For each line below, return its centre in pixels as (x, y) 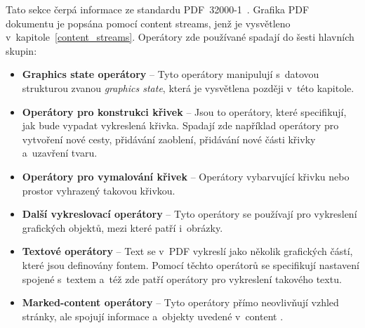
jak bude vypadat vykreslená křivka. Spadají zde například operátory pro (180, 125)
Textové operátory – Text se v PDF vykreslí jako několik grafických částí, (187, 251)
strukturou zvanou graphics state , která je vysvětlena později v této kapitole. (188, 87)
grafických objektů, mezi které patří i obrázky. (122, 227)
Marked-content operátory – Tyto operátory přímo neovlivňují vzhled (180, 302)
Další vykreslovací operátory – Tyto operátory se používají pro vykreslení (190, 214)
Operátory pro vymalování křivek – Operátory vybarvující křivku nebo (186, 176)
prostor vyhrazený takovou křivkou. (99, 190)
